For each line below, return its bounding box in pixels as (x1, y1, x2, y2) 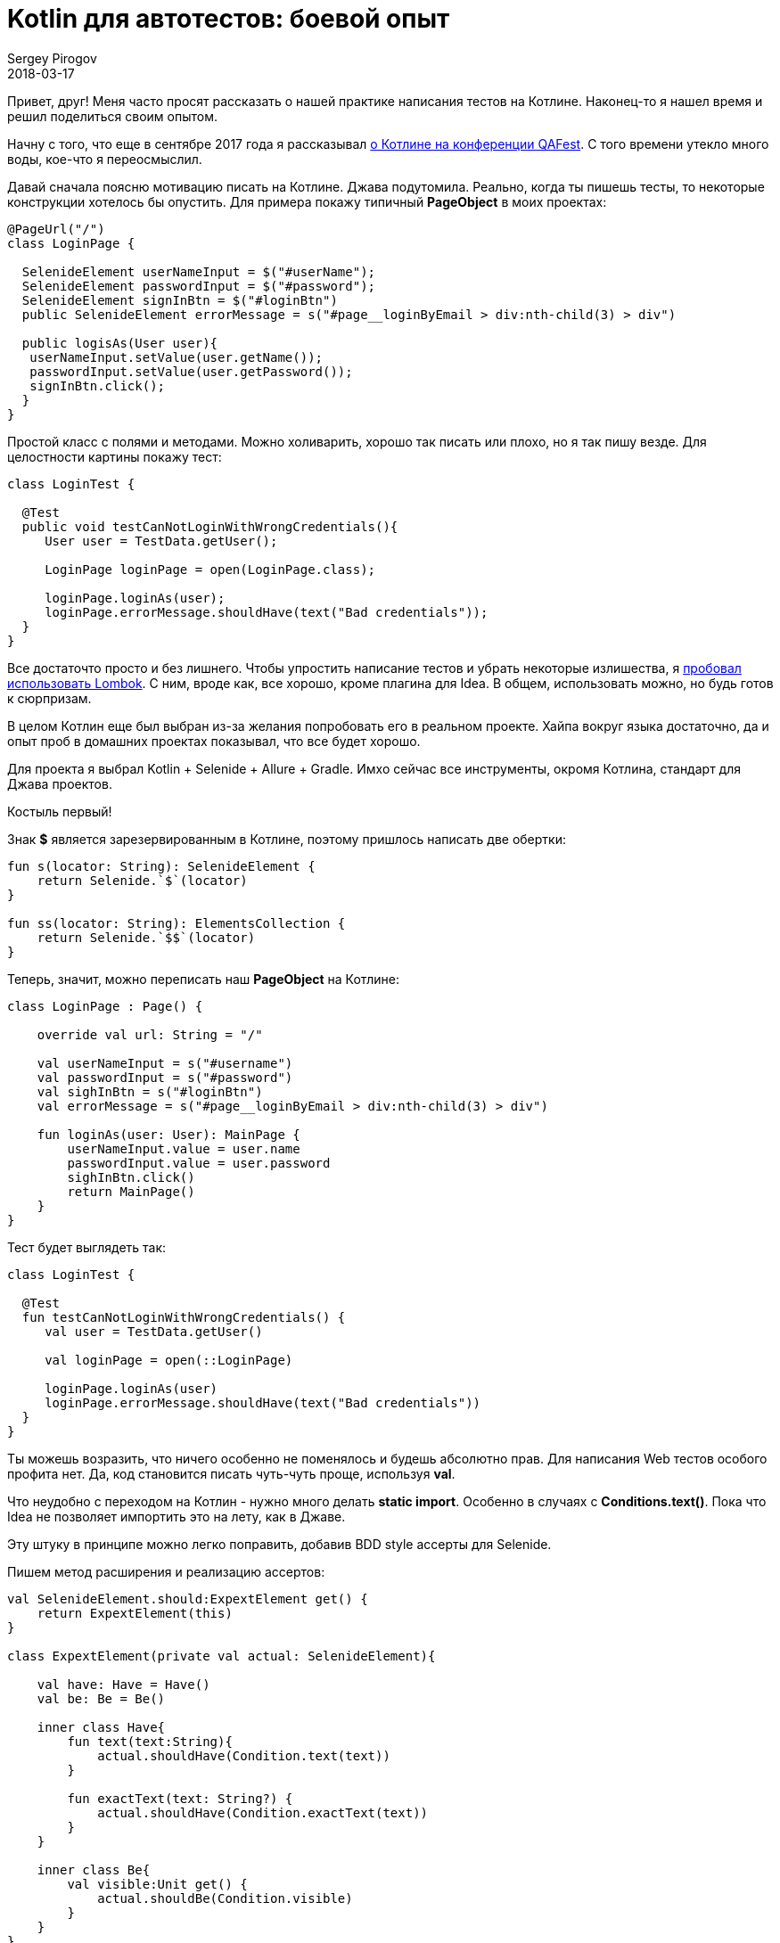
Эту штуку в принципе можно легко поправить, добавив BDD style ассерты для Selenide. (7, 1536, 552, 1552)
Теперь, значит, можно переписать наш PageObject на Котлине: (7, 971, 399, 987)
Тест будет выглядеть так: (7, 1239, 167, 1255)
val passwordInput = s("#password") (37, 1070, 293, 1085)
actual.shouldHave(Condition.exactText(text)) (97, 1805, 429, 1820)
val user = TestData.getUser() (45, 1324, 263, 1339)
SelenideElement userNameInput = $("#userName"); (21, 264, 376, 279)
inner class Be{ (37, 1862, 151, 1877)
